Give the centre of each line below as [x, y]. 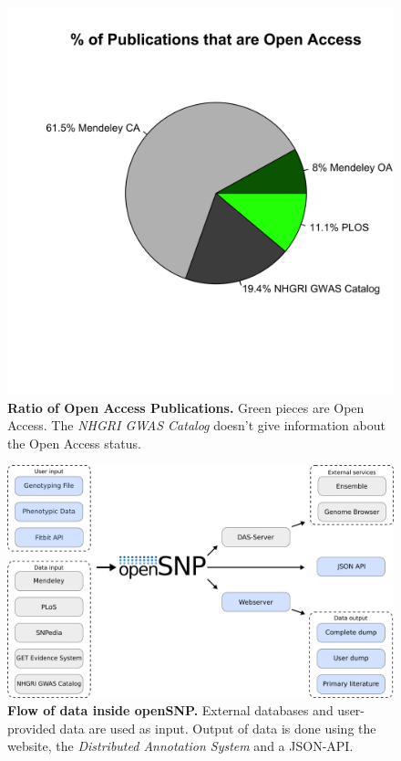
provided [31, 728]
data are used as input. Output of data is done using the [218, 728]
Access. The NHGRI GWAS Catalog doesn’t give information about [196, 425]
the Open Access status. [74, 443]
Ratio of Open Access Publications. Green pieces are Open [186, 407]
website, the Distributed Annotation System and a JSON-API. [180, 746]
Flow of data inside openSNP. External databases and [170, 710]
